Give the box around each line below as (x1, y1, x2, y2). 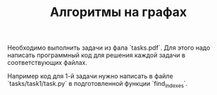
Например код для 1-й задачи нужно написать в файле (7, 72, 174, 80)
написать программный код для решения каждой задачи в (7, 51, 185, 59)
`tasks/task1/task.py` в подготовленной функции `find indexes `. (7, 80, 188, 89)
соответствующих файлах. (7, 59, 88, 67)
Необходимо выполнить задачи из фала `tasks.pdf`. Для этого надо (7, 43, 211, 52)
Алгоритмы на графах (49, 4, 187, 20)
